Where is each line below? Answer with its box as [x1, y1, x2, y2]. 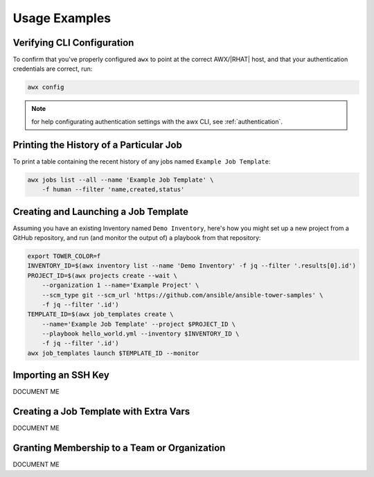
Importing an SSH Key [12, 370, 110, 381]
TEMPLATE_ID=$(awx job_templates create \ [27, 311, 174, 318]
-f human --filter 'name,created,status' [42, 186, 185, 193]
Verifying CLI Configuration [12, 37, 134, 49]
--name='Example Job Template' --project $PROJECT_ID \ [42, 320, 236, 328]
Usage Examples [12, 10, 112, 26]
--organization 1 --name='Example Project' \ [42, 281, 199, 289]
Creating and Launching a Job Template [12, 205, 188, 218]
